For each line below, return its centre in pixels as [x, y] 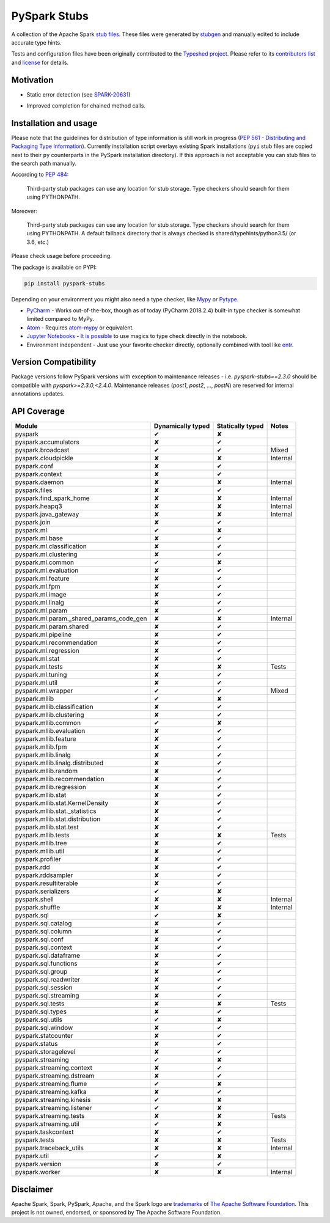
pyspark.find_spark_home [52, 498]
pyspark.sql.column [43, 931]
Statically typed [240, 426]
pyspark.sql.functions [46, 964]
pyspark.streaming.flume [51, 1084]
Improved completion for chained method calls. [86, 106]
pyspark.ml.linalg [39, 603]
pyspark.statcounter [44, 1036]
